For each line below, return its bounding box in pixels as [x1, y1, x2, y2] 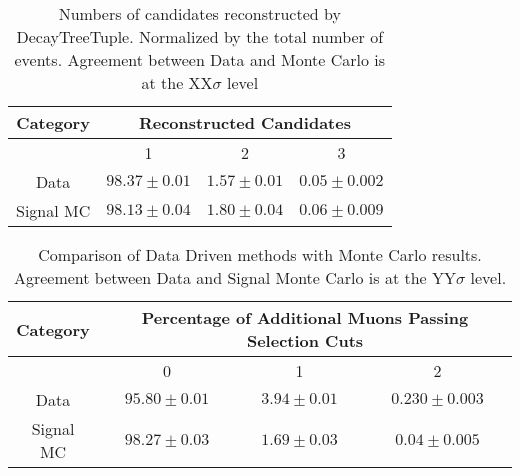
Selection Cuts [246, 329, 364, 352]
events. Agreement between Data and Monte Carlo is [14, 48, 386, 71]
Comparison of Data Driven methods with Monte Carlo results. [38, 243, 482, 266]
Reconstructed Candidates [138, 111, 351, 134]
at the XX [141, 71, 213, 94]
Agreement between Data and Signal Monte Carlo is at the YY [13, 266, 457, 289]
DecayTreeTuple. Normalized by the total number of [16, 25, 384, 48]
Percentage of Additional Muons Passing [141, 306, 469, 329]
